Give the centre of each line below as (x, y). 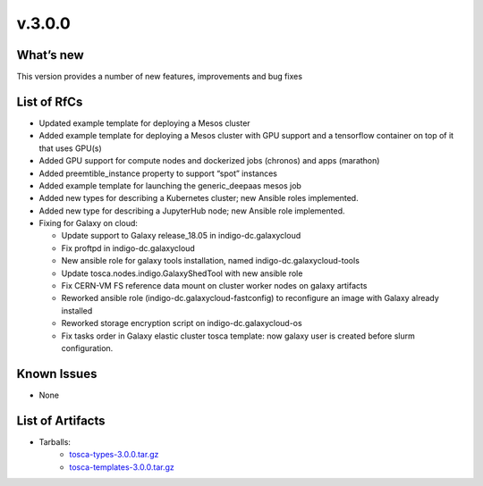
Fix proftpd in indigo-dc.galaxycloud (128, 248)
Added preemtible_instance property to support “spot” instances (158, 173)
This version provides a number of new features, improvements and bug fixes (160, 77)
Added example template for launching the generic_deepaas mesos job (170, 185)
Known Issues (57, 374)
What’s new (50, 55)
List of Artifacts (61, 420)
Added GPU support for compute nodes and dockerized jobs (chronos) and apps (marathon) (209, 161)
